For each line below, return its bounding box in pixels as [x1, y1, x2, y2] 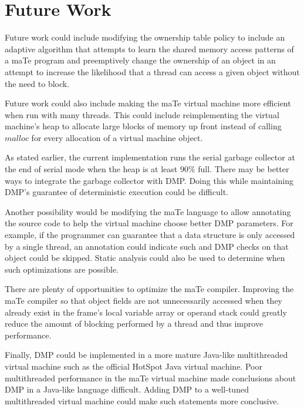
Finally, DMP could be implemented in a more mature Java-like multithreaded [5, 348, 288, 361]
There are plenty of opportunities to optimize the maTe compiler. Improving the [5, 283, 294, 295]
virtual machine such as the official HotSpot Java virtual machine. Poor [5, 360, 262, 372]
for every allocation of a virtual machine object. [31, 131, 203, 143]
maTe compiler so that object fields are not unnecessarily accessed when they [5, 294, 283, 306]
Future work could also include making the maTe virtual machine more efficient [5, 97, 291, 109]
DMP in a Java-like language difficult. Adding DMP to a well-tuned [5, 383, 249, 395]
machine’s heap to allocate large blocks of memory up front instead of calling [5, 120, 282, 132]
